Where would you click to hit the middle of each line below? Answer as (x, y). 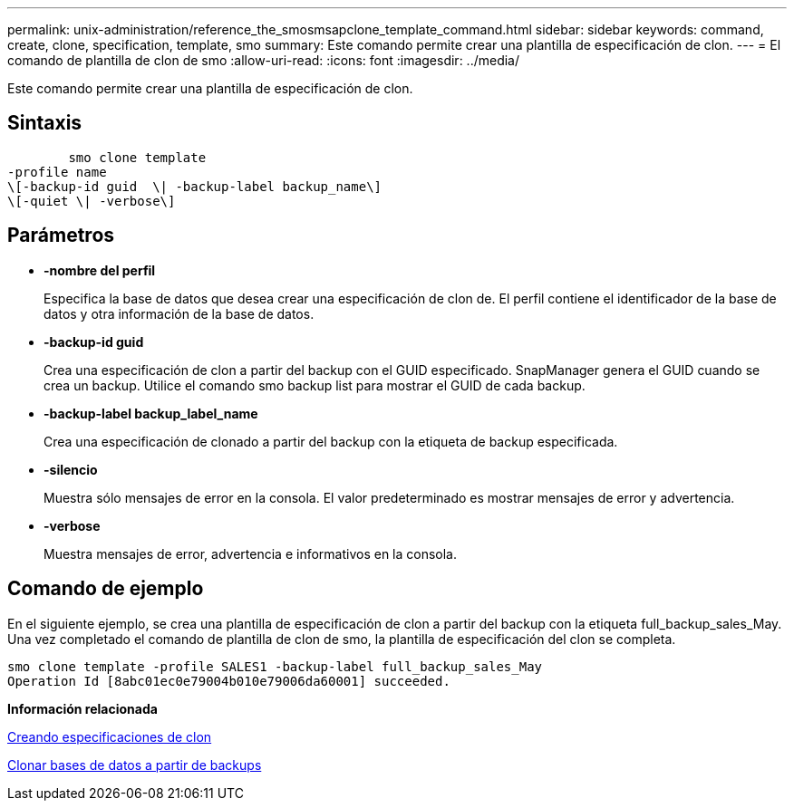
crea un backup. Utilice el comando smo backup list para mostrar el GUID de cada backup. (315, 385)
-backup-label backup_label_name (151, 413)
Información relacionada (82, 708)
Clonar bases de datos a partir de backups (135, 765)
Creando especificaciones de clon (110, 736)
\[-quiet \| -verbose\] (92, 201)
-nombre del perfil (100, 270)
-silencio (71, 469)
